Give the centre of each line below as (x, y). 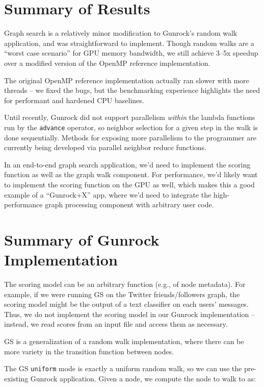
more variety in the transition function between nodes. (89, 351)
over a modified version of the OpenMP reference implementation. (107, 63)
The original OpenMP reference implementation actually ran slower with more (127, 80)
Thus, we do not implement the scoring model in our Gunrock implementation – (129, 314)
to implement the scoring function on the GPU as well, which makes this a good (129, 184)
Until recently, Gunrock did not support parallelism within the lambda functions (130, 117)
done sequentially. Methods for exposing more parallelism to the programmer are (130, 137)
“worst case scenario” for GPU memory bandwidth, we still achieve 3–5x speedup (131, 53)
